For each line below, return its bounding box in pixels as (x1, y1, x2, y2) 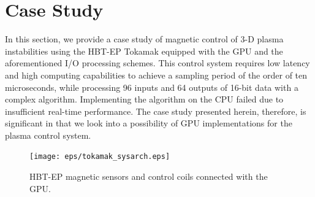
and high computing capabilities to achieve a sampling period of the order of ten (5, 68, 308, 81)
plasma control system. (5, 128, 91, 141)
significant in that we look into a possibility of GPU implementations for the (5, 117, 292, 129)
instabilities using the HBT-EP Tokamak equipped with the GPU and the (5, 44, 283, 57)
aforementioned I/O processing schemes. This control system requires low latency (5, 56, 310, 69)
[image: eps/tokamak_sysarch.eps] (29, 152, 170, 161)
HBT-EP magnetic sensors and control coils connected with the (29, 170, 268, 183)
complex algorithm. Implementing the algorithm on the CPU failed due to (5, 93, 284, 106)
